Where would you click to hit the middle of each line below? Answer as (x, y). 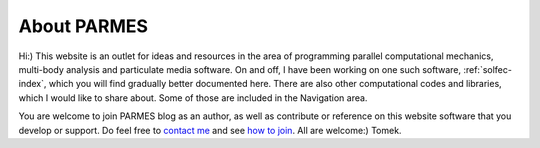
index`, (32, 84)
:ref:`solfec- (487, 69)
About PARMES (83, 26)
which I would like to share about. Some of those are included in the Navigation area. (193, 97)
